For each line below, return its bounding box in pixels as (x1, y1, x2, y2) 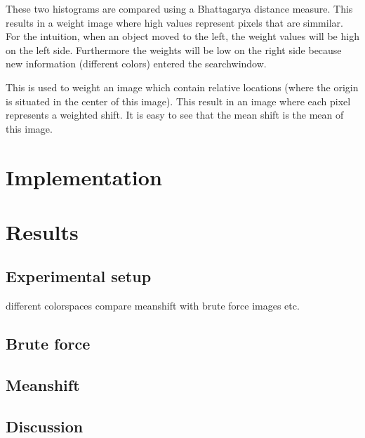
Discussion (6, 415, 84, 437)
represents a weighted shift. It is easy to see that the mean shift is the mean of (6, 107, 344, 122)
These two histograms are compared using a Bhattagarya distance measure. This (6, 1, 353, 15)
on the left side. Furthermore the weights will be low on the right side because (6, 42, 342, 57)
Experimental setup (6, 265, 152, 287)
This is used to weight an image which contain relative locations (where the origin (6, 79, 359, 94)
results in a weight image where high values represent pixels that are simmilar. (6, 15, 343, 29)
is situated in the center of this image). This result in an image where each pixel (6, 93, 351, 108)
